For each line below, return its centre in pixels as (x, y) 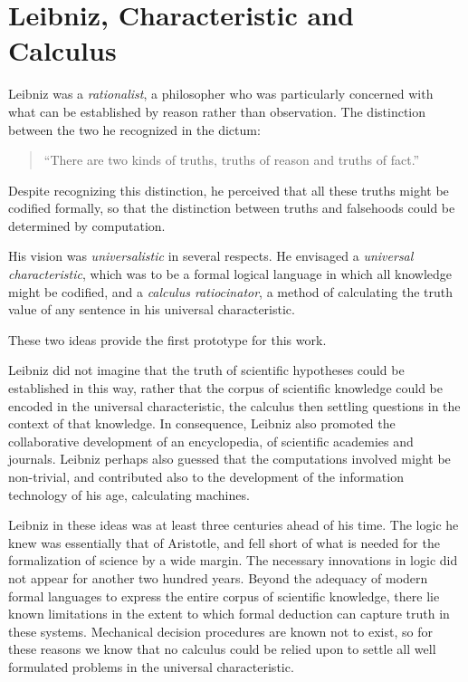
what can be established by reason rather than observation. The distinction (217, 111)
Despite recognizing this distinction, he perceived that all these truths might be (229, 190)
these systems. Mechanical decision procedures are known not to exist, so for (220, 631)
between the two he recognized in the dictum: (134, 129)
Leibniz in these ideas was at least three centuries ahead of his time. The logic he (234, 525)
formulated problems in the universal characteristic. (151, 666)
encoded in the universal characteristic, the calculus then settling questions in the (234, 405)
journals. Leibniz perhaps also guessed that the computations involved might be (229, 459)
